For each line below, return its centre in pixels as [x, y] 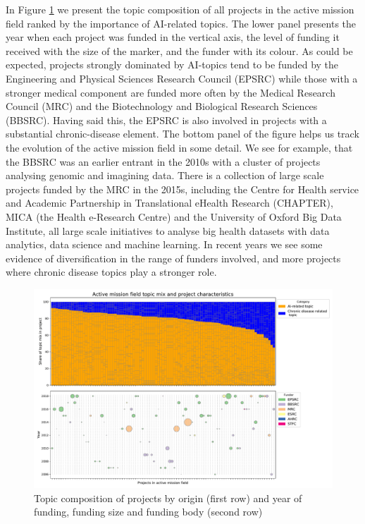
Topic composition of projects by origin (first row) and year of [168, 498]
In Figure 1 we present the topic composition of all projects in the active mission [180, 9]
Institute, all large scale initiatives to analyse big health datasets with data [168, 230]
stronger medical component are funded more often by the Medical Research [171, 92]
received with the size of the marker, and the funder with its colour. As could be [179, 50]
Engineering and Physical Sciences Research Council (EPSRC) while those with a [182, 78]
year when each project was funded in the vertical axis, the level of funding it [173, 37]
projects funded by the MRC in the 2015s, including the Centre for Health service [182, 189]
